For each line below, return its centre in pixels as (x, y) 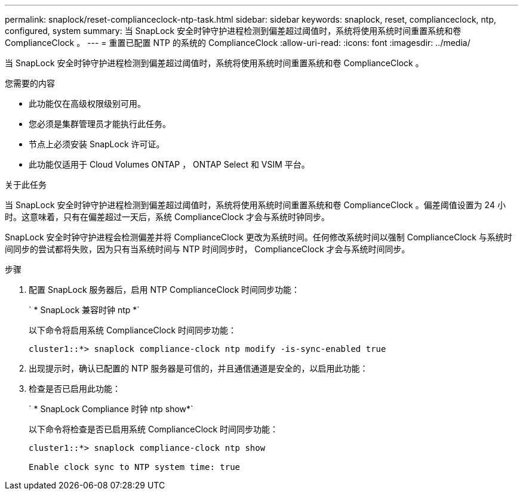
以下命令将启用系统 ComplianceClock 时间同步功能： (133, 330)
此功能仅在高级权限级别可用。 (87, 103)
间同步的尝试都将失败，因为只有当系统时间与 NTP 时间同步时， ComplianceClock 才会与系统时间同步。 (207, 249)
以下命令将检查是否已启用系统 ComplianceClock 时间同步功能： (154, 429)
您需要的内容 (30, 83)
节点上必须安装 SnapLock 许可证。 (97, 144)
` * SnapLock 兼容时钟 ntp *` (84, 310)
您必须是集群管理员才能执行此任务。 (100, 124)
